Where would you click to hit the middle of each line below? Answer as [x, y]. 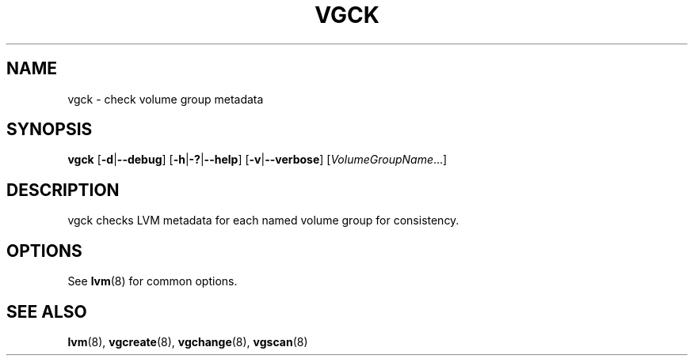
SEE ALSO [47, 311]
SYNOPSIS [50, 130]
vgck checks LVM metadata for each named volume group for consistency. [263, 221]
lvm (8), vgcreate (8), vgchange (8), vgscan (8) [188, 341]
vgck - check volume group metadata [166, 99]
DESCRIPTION [63, 190]
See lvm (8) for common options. [153, 281]
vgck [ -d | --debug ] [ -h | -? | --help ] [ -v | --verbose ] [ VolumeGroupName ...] [257, 160]
